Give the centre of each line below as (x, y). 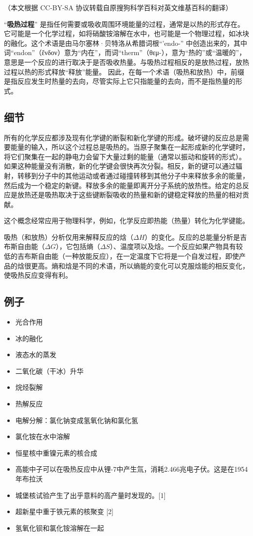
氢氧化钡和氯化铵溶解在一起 (60, 527)
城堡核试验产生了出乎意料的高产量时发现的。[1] (90, 495)
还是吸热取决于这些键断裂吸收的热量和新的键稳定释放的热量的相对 (136, 195)
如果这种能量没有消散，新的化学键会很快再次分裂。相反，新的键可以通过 (120, 166)
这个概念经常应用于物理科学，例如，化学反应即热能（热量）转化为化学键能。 (126, 220)
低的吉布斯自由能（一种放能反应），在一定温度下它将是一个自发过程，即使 (121, 256)
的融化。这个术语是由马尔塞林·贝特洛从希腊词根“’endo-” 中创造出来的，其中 (126, 43)
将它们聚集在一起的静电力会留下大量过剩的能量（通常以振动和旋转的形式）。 (125, 156)
